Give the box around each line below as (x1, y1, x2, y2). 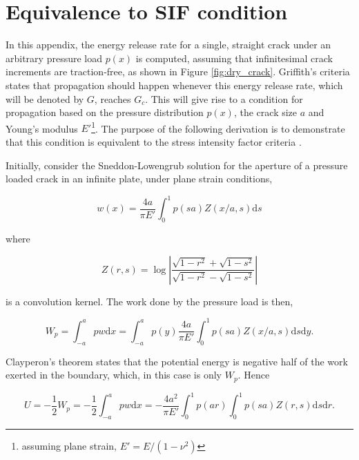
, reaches (94, 91, 131, 106)
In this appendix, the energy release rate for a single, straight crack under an (6, 37, 331, 52)
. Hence (237, 367, 270, 382)
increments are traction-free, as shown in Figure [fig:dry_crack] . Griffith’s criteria (6, 64, 350, 79)
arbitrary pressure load (6, 50, 102, 65)
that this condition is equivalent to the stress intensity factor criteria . (6, 134, 302, 148)
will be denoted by (6, 91, 84, 106)
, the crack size (233, 105, 298, 119)
